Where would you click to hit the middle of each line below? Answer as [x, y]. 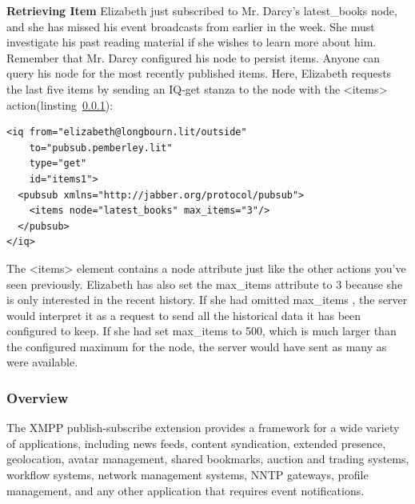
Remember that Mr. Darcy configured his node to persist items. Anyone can [194, 57]
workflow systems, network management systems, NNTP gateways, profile [188, 475]
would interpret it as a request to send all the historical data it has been [184, 315]
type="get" [58, 164]
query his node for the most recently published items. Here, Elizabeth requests [199, 73]
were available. [42, 362]
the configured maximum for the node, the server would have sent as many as [197, 346]
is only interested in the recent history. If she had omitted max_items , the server [207, 300]
